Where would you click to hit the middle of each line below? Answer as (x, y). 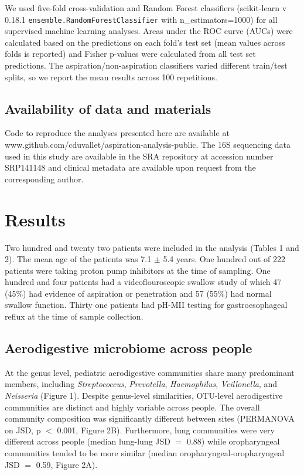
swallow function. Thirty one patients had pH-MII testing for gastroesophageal (146, 305)
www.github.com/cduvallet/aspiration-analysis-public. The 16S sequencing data (148, 145)
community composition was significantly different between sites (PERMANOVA (150, 418)
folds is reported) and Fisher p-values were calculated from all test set (130, 54)
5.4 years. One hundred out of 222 (224, 259)
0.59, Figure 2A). (67, 464)
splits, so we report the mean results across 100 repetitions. (111, 77)
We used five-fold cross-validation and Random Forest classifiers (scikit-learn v (146, 8)
